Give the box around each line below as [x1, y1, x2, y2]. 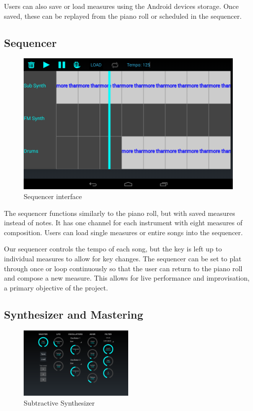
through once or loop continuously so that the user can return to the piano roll [4, 263, 243, 273]
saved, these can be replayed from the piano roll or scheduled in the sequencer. [4, 10, 242, 21]
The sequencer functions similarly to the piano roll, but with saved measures [4, 207, 235, 218]
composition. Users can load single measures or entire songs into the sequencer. [4, 227, 243, 237]
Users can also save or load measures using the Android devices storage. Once [4, 1, 239, 11]
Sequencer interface [24, 191, 82, 201]
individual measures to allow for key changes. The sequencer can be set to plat [4, 253, 242, 263]
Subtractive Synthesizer [24, 397, 95, 408]
